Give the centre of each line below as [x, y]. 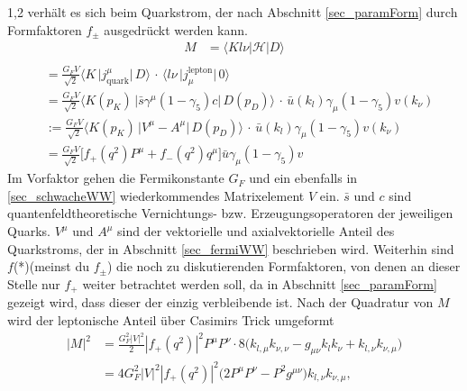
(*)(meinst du [51, 266]
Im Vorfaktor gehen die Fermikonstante [116, 178]
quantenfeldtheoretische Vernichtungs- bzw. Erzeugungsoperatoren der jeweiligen [230, 213]
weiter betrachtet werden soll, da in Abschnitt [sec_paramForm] [260, 283]
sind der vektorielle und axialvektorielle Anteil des [256, 231]
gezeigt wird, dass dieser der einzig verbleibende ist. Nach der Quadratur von [220, 302]
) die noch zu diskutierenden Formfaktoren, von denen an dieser [284, 266]
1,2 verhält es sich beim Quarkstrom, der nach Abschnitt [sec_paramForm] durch [233, 12]
